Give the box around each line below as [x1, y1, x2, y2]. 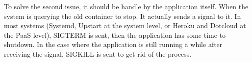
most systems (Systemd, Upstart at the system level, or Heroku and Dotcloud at [4, 20, 246, 31]
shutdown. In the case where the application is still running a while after [4, 39, 223, 49]
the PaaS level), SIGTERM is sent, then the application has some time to [4, 30, 226, 40]
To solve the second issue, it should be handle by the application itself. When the [4, 1, 249, 11]
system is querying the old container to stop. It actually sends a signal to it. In [4, 11, 241, 21]
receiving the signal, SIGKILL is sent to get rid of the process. [4, 48, 192, 59]
